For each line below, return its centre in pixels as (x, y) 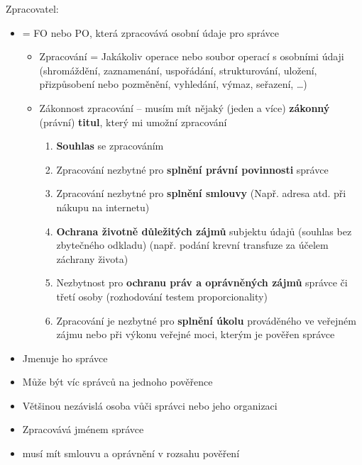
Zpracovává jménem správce (83, 429)
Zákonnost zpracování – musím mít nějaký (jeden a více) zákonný (185, 107)
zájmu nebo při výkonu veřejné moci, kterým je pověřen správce (196, 334)
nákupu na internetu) (103, 207)
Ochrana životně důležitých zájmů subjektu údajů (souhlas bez (204, 231)
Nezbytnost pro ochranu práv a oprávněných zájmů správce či (202, 282)
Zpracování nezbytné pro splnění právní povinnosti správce (192, 169)
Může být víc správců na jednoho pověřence (117, 382)
